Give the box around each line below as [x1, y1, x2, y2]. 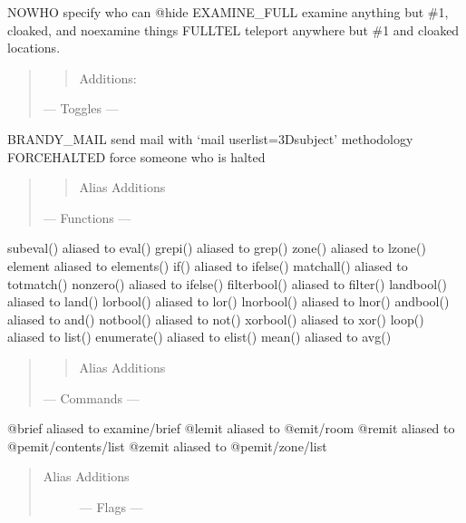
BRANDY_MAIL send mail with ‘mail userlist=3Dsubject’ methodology [7, 129, 413, 148]
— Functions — [43, 208, 131, 227]
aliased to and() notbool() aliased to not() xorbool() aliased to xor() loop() [7, 309, 424, 328]
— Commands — [43, 388, 140, 407]
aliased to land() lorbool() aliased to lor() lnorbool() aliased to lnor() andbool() [7, 292, 450, 311]
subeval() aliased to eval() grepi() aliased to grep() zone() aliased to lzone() [7, 238, 426, 257]
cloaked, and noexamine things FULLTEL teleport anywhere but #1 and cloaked [7, 20, 460, 39]
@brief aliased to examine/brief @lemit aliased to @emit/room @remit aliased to [7, 419, 455, 438]
